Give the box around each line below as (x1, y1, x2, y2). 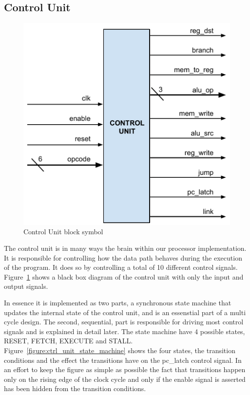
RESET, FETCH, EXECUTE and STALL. (4, 336, 133, 346)
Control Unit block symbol (23, 226, 103, 237)
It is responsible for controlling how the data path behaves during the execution (4, 252, 242, 263)
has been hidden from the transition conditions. (4, 383, 146, 394)
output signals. (4, 281, 48, 291)
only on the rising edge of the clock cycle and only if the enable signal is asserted (4, 374, 246, 384)
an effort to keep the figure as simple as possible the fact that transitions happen (4, 364, 246, 375)
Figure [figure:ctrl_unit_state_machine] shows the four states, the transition (4, 345, 235, 355)
